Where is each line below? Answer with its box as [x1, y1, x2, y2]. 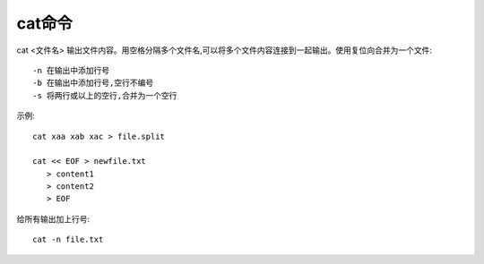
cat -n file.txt [32, 234, 104, 245]
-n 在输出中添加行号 [32, 65, 110, 75]
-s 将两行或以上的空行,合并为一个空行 [32, 90, 177, 100]
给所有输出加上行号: [16, 213, 91, 224]
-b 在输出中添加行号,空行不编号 [32, 78, 154, 89]
